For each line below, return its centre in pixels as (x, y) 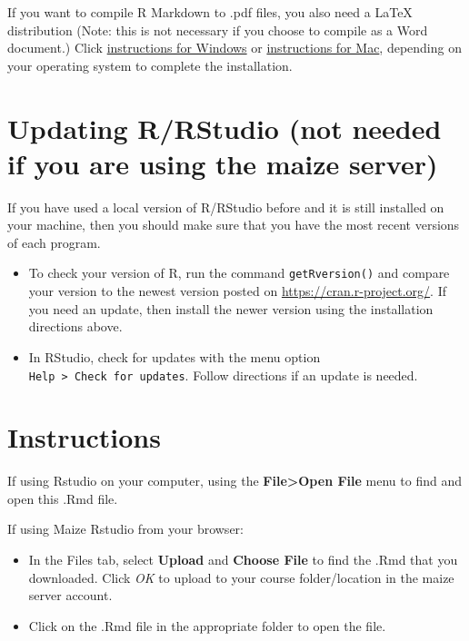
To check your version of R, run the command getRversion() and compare (239, 273)
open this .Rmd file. (63, 498)
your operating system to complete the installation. (150, 65)
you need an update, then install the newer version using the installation (231, 308)
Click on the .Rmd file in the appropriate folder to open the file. (207, 625)
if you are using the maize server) (223, 163)
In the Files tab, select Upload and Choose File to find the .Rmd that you (243, 560)
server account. (70, 595)
